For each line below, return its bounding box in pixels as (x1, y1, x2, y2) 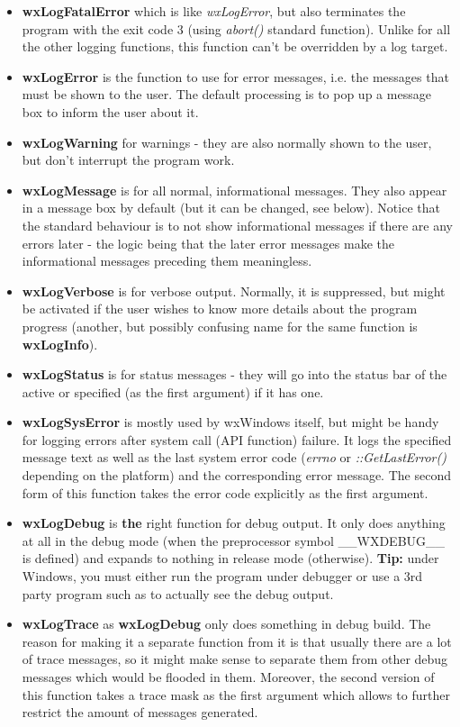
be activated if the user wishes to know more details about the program (22, 299, 418, 318)
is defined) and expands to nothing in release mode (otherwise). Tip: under (22, 549, 439, 568)
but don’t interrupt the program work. (22, 150, 235, 169)
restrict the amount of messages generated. (22, 703, 258, 722)
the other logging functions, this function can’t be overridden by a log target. (22, 37, 448, 56)
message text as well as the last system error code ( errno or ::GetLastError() (22, 448, 446, 467)
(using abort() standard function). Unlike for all (187, 19, 451, 38)
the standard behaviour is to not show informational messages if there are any (22, 215, 454, 234)
